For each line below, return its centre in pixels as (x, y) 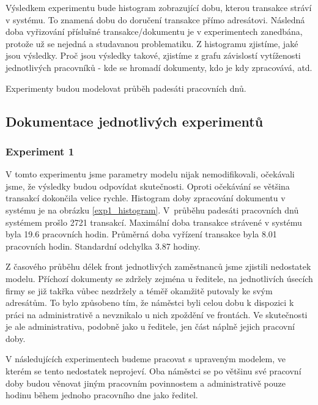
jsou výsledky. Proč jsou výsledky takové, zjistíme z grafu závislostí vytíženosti (153, 55)
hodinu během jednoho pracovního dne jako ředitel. (102, 395)
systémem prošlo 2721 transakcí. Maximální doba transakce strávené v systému (154, 222)
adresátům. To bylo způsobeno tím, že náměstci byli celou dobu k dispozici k (150, 303)
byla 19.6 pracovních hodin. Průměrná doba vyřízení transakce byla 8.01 (141, 234)
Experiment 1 (40, 151)
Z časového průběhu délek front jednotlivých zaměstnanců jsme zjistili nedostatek (158, 266)
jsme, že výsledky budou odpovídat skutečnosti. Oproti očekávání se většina (148, 186)
